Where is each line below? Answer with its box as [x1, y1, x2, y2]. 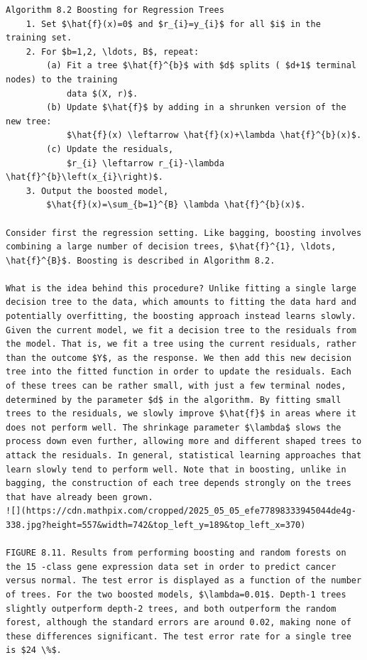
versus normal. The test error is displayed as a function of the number [6, 575, 362, 586]
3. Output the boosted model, [26, 185, 169, 196]
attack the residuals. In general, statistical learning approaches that [6, 450, 362, 460]
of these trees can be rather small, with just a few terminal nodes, [6, 381, 346, 391]
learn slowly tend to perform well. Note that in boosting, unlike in [6, 464, 346, 475]
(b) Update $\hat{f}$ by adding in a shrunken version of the [46, 102, 346, 113]
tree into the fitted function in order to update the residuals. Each [6, 367, 351, 377]
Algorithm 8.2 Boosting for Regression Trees [6, 5, 224, 15]
